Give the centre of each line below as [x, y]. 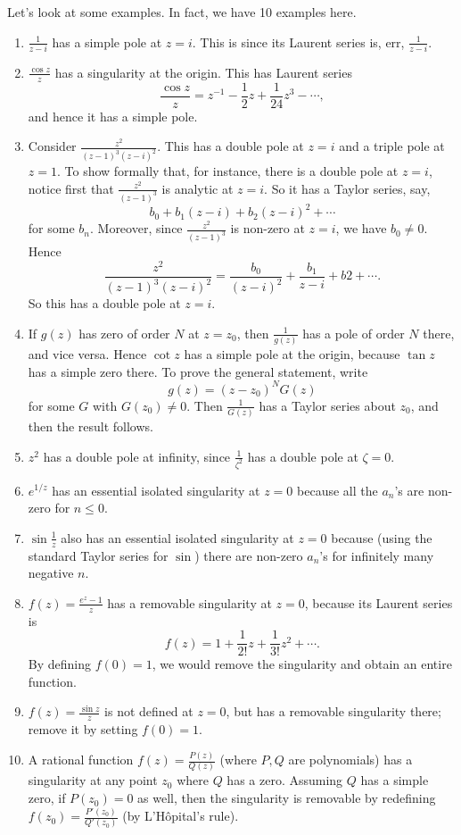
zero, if [47, 798]
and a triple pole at [392, 146]
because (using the [382, 537]
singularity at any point [93, 780]
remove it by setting [83, 729]
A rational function [81, 760]
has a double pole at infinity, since [137, 456]
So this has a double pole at [104, 303]
